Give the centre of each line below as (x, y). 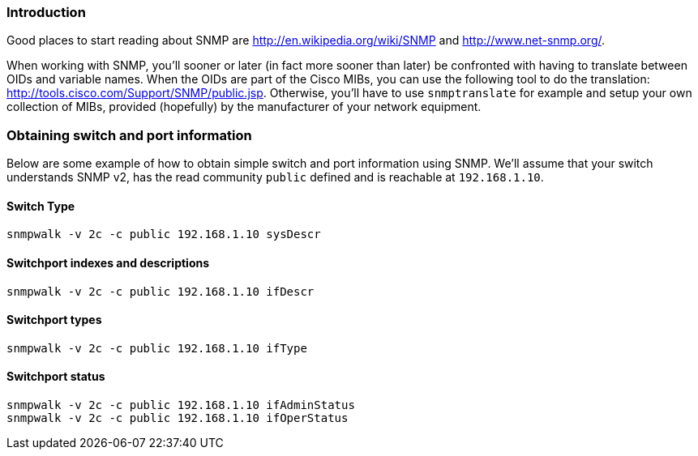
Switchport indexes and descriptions (108, 262)
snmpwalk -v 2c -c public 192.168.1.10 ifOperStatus (178, 418)
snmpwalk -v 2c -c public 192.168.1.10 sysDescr (164, 234)
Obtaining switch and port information (129, 135)
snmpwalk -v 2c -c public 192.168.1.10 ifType (157, 348)
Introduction (46, 12)
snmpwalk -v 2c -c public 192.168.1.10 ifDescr (161, 291)
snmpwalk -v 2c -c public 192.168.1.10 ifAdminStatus (181, 405)
